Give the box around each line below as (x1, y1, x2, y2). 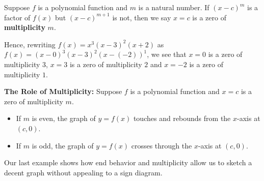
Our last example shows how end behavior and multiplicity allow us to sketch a (4, 157, 252, 168)
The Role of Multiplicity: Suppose (4, 86, 122, 97)
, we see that (147, 49, 187, 59)
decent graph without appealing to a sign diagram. (4, 167, 163, 177)
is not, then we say (112, 12, 171, 22)
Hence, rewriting (4, 39, 56, 49)
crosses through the (131, 140, 192, 150)
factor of (4, 12, 31, 22)
